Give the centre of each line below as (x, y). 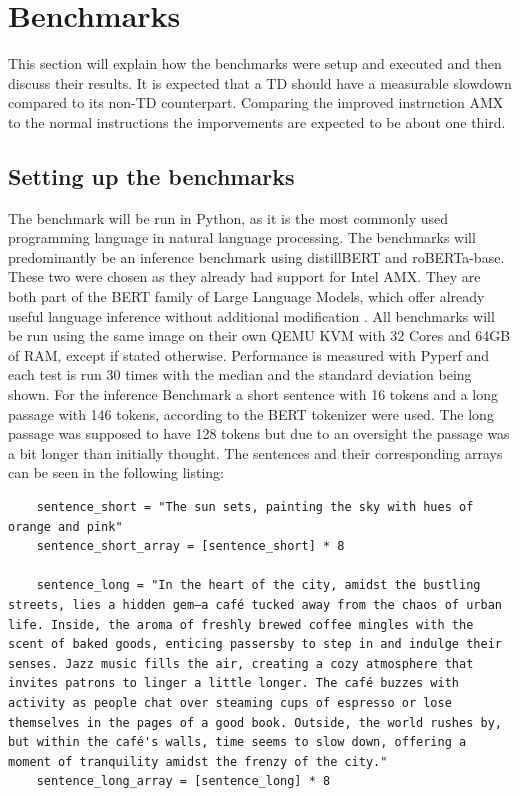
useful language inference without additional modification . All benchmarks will (251, 315)
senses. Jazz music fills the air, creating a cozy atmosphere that (241, 663)
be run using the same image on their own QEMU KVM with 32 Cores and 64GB (259, 335)
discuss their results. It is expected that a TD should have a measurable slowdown (260, 82)
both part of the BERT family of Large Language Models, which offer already (246, 296)
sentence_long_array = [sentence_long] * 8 (183, 781)
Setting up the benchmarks (151, 175)
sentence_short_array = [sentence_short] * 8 (190, 546)
